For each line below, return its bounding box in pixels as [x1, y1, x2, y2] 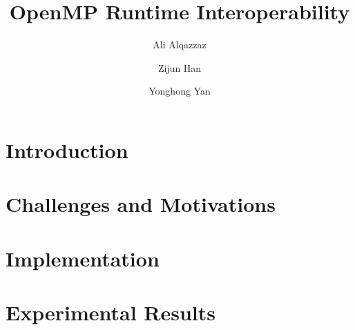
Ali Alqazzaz [153, 37, 207, 52]
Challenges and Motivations [6, 190, 276, 218]
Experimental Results [6, 298, 215, 327]
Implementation [6, 244, 160, 272]
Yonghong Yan [148, 84, 211, 98]
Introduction [6, 135, 128, 164]
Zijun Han [157, 60, 202, 75]
